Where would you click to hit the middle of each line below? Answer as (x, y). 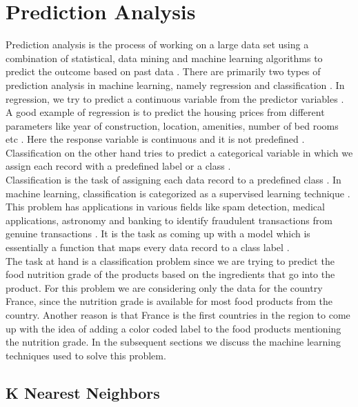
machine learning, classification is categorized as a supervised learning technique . (178, 193)
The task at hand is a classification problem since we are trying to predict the (170, 260)
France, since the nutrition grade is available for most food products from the (169, 301)
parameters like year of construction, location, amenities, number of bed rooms (172, 125)
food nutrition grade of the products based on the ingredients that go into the (170, 274)
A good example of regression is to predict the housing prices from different (165, 112)
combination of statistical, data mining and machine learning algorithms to (164, 58)
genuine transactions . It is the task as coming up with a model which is (158, 234)
